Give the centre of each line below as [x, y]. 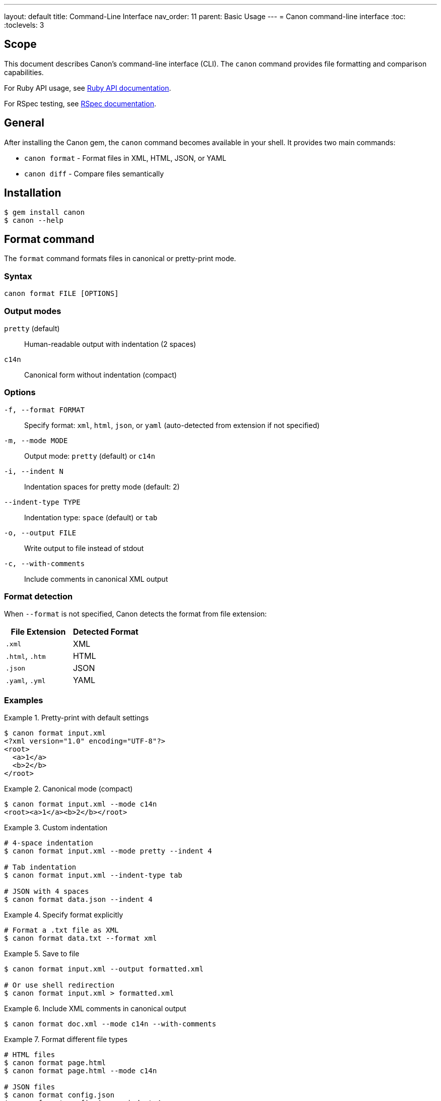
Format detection [39, 596]
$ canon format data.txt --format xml [81, 938]
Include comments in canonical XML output [96, 579]
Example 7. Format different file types [66, 1039]
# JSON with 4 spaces [47, 892]
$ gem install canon [45, 212]
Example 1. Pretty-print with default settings [77, 718]
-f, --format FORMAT [45, 410]
